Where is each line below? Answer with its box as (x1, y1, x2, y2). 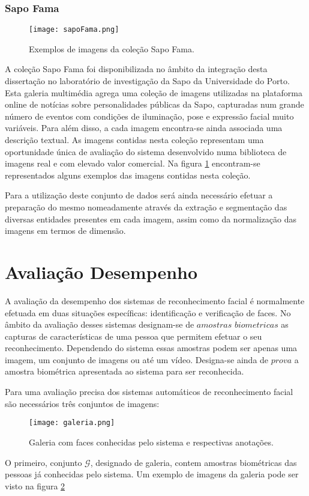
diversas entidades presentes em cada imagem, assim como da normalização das (5, 212, 296, 225)
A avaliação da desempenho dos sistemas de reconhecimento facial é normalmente (5, 294, 305, 307)
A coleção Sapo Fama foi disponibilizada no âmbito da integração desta (5, 63, 268, 75)
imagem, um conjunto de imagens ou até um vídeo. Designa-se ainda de (5, 353, 269, 366)
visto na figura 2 (5, 479, 65, 492)
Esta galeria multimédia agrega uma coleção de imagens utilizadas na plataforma (5, 86, 302, 99)
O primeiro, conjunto (5, 456, 82, 468)
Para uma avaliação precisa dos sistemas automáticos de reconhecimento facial (5, 385, 293, 398)
